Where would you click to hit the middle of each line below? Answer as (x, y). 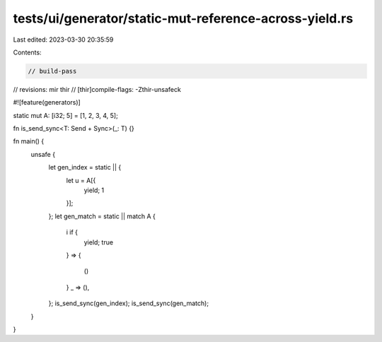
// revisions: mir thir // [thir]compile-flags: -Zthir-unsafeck (97, 89)
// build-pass (52, 71)
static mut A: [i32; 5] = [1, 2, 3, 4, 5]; (65, 115)
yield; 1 (94, 190)
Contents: (27, 52)
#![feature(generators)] (47, 102)
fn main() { (29, 141)
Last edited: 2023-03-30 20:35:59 (63, 40)
